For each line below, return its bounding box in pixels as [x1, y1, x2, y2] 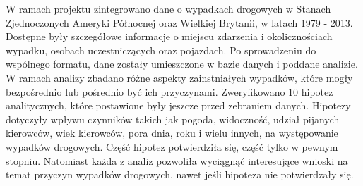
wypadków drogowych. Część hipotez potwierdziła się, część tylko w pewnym [6, 139, 338, 154]
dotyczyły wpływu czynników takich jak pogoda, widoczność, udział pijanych [6, 111, 340, 126]
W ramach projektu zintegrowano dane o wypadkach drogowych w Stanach [6, 1, 331, 15]
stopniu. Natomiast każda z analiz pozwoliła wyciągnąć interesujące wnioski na [6, 153, 348, 168]
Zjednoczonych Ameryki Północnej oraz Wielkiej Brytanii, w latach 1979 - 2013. [6, 15, 353, 30]
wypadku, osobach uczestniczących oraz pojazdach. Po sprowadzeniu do [6, 42, 316, 57]
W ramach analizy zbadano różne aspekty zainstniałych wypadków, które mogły [6, 70, 353, 85]
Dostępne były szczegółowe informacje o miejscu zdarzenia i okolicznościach [6, 29, 333, 44]
